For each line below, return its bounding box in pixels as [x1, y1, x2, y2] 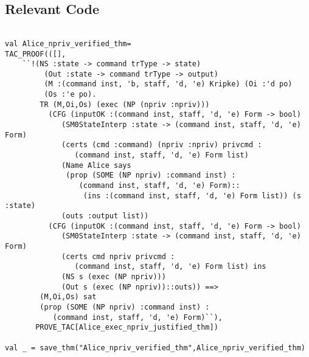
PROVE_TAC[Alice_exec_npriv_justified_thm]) [35, 323, 218, 332]
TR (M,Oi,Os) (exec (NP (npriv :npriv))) [40, 100, 210, 109]
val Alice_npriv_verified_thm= [5, 39, 131, 48]
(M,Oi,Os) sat [40, 293, 97, 302]
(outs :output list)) [61, 212, 149, 221]
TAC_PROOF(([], [5, 49, 66, 58]
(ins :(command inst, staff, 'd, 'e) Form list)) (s [83, 191, 301, 200]
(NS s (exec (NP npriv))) [61, 272, 166, 281]
